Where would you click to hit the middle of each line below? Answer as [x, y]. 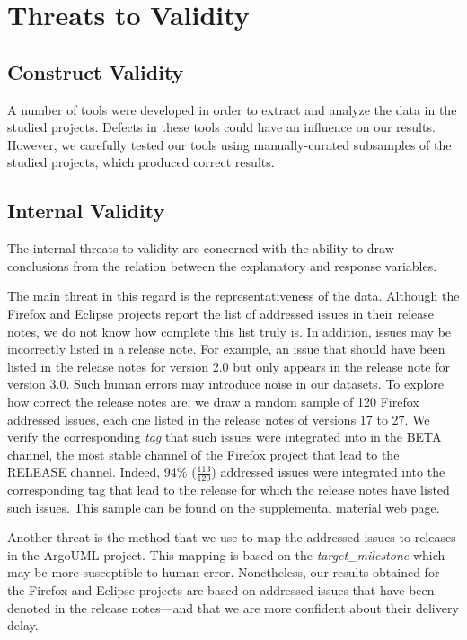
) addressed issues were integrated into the [328, 472]
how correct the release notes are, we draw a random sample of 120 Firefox [213, 401]
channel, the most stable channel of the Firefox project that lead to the [203, 454]
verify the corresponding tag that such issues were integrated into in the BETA [225, 437]
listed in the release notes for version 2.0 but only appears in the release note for [229, 366]
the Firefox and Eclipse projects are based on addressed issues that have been [221, 590]
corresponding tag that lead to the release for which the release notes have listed [229, 490]
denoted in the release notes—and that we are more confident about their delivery [233, 607]
